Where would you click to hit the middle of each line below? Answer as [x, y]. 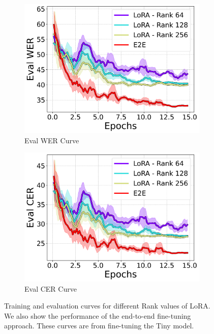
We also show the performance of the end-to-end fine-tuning [98, 315]
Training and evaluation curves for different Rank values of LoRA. [107, 306]
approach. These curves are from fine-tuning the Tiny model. [99, 326]
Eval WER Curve [52, 140]
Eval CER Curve [51, 288]
